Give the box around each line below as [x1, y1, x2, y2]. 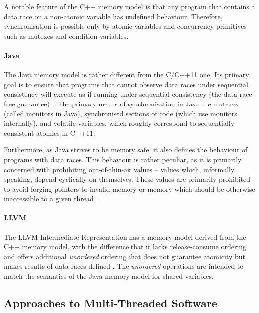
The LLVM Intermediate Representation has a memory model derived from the [4, 231, 246, 242]
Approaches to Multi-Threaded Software [4, 295, 217, 311]
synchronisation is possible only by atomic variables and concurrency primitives [4, 21, 247, 31]
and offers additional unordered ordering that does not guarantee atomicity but [4, 251, 246, 261]
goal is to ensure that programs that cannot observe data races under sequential [4, 79, 248, 89]
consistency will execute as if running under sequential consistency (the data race [4, 89, 252, 99]
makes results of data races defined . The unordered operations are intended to [4, 261, 244, 271]
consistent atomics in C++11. [4, 127, 95, 138]
